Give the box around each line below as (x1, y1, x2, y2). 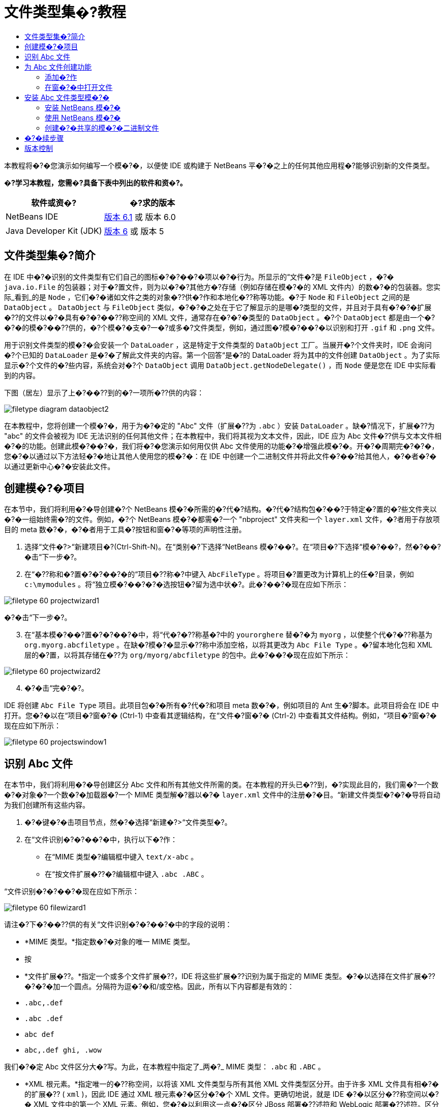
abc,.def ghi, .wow (24, 1046, 102, 1055)
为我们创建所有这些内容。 (4, 801, 90, 810)
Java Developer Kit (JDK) (6, 225, 102, 236)
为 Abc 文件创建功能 (24, 62, 92, 71)
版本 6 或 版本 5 (104, 226, 164, 236)
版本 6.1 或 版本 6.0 (104, 211, 176, 222)
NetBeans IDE (6, 211, 58, 222)
